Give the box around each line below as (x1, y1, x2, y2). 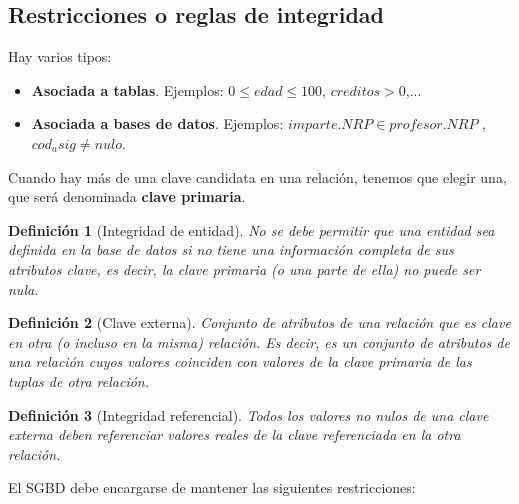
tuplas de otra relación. (8, 370, 149, 391)
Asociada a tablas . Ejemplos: (31, 79, 224, 100)
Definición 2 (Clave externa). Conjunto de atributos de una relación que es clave (8, 312, 511, 333)
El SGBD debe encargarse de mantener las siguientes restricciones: (8, 477, 416, 498)
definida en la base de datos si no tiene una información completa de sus (8, 239, 454, 260)
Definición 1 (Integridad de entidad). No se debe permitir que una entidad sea (8, 219, 495, 240)
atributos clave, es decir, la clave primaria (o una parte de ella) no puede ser (8, 258, 481, 279)
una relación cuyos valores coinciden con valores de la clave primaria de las (8, 351, 472, 372)
